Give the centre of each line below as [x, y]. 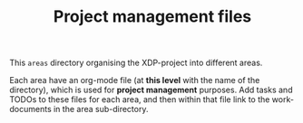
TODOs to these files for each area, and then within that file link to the [140, 99]
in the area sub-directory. [101, 109]
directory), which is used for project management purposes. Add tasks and [151, 90]
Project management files [152, 17]
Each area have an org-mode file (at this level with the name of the [135, 80]
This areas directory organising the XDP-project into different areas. [136, 63]
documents [30, 109]
